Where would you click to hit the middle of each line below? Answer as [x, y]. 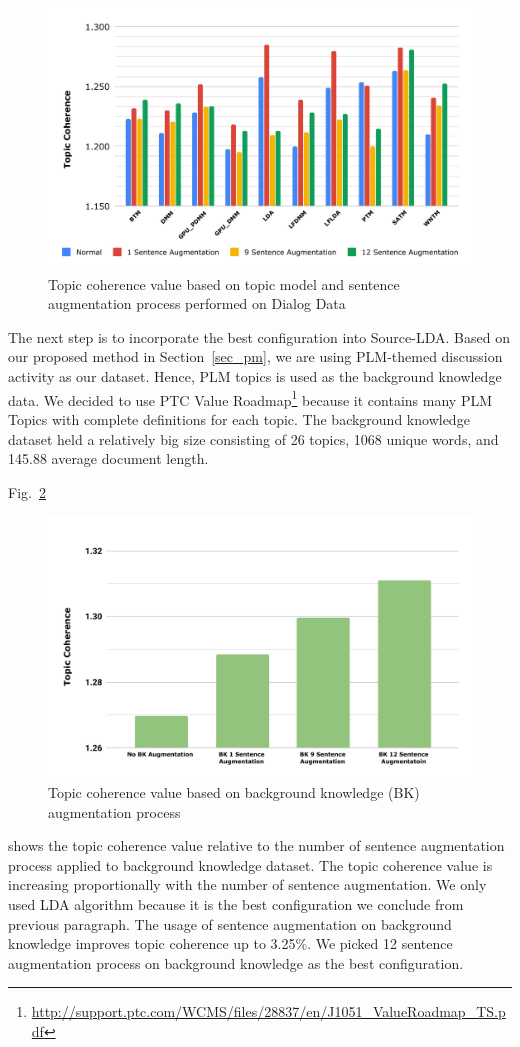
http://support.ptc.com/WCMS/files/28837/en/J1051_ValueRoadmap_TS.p [268, 1011]
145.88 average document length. [108, 458]
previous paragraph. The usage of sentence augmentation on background [230, 923]
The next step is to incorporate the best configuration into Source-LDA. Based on [259, 336]
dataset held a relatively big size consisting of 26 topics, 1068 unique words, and [253, 438]
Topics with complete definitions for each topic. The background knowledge [239, 418]
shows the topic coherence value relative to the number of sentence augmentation [256, 845]
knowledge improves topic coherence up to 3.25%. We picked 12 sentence [230, 943]
